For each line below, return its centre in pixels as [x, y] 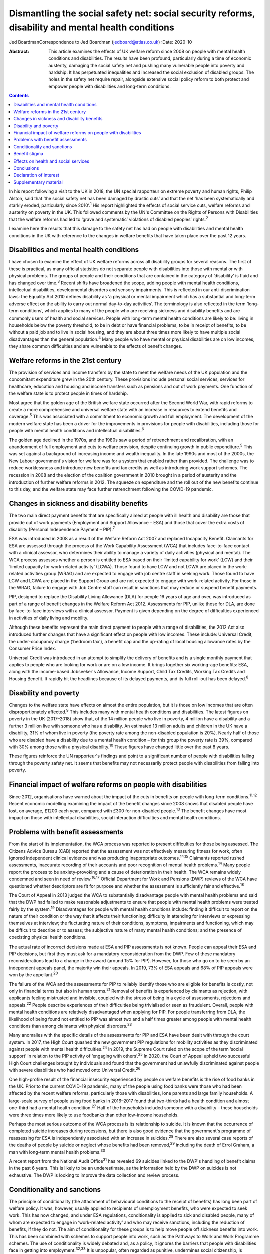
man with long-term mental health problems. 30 [57, 1151]
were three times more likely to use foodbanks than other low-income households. [94, 1115]
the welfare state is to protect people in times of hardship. [69, 393]
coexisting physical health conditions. [48, 937]
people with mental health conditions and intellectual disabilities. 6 [77, 430]
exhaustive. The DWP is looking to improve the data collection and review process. [94, 1175]
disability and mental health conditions [92, 27]
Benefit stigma [28, 154]
